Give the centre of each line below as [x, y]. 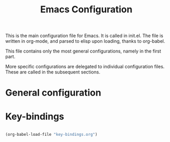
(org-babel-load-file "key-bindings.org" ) [51, 135]
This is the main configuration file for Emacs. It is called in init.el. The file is [84, 36]
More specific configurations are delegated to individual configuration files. [85, 67]
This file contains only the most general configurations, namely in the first [83, 51]
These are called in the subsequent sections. [53, 72]
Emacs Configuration [86, 10]
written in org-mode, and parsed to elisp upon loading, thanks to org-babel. [85, 41]
